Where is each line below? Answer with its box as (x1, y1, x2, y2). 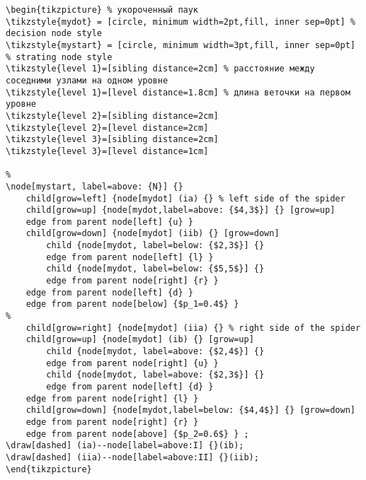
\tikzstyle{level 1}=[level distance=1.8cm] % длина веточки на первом (6, 87, 350, 98)
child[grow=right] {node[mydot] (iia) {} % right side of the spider (25, 322, 361, 333)
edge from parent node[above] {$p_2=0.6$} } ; (25, 428, 249, 439)
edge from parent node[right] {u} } (46, 358, 219, 368)
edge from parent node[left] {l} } (46, 252, 214, 262)
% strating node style (6, 52, 113, 62)
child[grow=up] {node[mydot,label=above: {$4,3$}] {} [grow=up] (25, 205, 336, 216)
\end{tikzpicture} (6, 464, 92, 474)
